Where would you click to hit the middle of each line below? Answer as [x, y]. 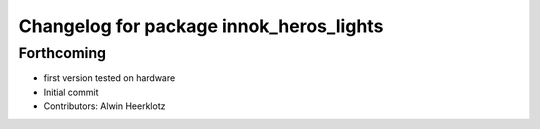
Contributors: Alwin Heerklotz [104, 106]
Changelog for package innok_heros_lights [201, 26]
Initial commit [71, 92]
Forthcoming [62, 53]
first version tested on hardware [109, 78]
